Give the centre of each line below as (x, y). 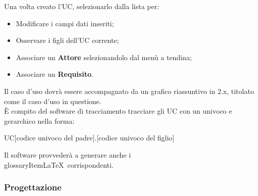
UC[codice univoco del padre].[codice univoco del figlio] (89, 138)
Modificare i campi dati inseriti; (65, 23)
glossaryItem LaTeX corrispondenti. (59, 164)
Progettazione (33, 187)
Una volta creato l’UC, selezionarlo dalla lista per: (82, 6)
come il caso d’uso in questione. (53, 101)
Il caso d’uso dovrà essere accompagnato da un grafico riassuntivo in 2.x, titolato (129, 91)
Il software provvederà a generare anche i (68, 154)
